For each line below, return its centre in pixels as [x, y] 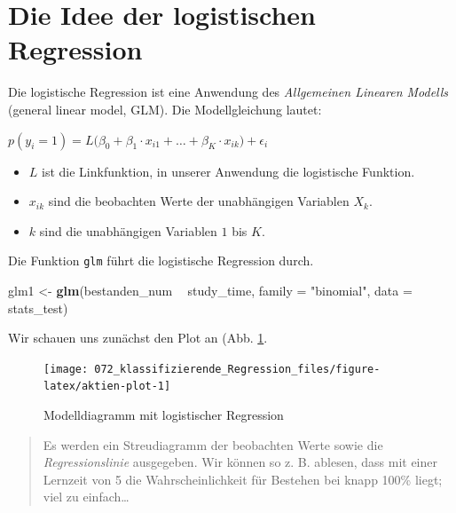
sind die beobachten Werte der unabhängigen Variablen [199, 201]
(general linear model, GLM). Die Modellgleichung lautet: [165, 109]
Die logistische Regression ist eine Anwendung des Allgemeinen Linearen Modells [228, 92]
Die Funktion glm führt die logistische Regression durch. [161, 260]
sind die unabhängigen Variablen [128, 230]
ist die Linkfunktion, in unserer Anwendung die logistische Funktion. [228, 171]
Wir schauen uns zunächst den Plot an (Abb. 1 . [138, 338]
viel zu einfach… [86, 497]
